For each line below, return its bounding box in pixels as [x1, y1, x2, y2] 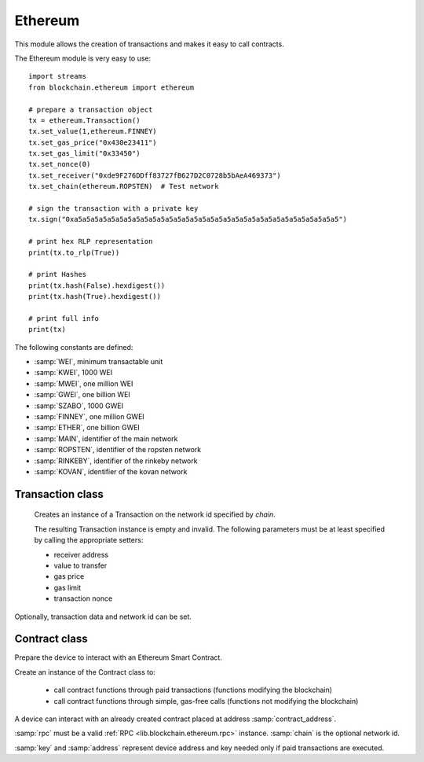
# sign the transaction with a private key [28, 204, 199, 213]
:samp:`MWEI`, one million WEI [34, 378, 133, 388]
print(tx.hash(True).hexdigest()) [28, 292, 161, 301]
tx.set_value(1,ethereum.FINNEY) [28, 127, 157, 136]
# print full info [28, 314, 100, 322]
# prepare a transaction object [28, 105, 153, 114]
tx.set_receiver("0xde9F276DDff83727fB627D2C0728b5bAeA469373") [28, 171, 282, 180]
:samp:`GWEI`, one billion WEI [34, 390, 131, 399]
